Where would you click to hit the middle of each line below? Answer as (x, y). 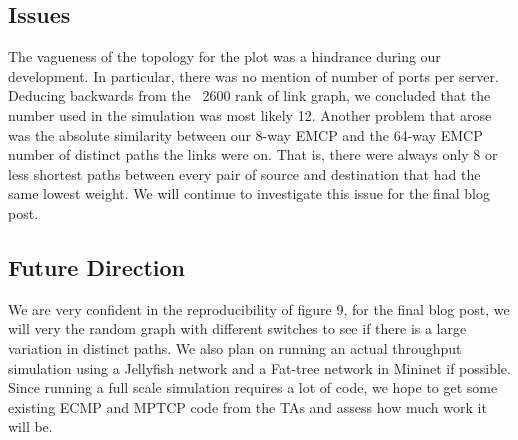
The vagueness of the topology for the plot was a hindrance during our (224, 56)
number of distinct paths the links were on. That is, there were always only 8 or (253, 154)
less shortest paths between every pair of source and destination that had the (244, 173)
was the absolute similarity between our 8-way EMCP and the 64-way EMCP (245, 134)
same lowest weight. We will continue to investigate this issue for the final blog (249, 193)
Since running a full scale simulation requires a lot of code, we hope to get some (253, 387)
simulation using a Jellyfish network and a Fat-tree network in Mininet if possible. (259, 367)
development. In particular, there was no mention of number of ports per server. (253, 75)
